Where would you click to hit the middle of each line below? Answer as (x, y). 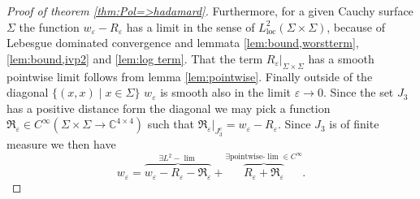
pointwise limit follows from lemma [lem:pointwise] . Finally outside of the (190, 76)
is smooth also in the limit (225, 92)
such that (171, 124)
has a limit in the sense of (191, 26)
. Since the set (358, 92)
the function (49, 26)
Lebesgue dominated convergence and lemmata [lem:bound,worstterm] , (183, 43)
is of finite (354, 124)
